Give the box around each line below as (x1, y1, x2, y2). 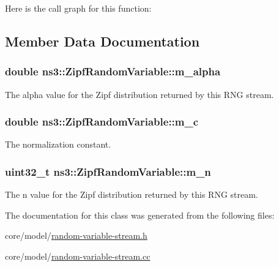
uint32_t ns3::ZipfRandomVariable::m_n (5, 164, 211, 179)
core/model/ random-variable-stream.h (5, 229, 147, 242)
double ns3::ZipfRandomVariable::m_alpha (5, 64, 221, 79)
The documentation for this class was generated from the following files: (5, 208, 275, 221)
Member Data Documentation (5, 31, 200, 50)
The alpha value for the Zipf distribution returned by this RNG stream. (5, 88, 274, 100)
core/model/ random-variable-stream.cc (5, 250, 151, 262)
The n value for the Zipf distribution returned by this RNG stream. (5, 188, 258, 201)
